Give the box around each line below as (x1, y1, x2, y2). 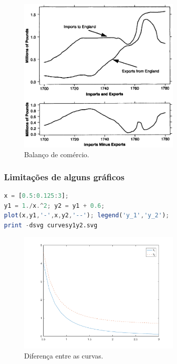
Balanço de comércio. (24, 149, 89, 160)
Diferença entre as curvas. (24, 350, 103, 360)
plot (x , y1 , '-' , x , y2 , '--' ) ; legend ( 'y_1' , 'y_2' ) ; (4, 212, 169, 219)
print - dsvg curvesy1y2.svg (4, 221, 98, 229)
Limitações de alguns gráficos (4, 170, 125, 183)
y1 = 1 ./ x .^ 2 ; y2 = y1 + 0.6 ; (4, 202, 105, 209)
